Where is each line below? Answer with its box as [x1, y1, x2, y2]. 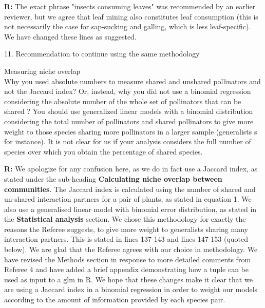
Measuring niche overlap [4, 65, 81, 76]
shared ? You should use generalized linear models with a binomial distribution [4, 106, 253, 117]
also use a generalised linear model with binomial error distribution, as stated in [4, 203, 257, 214]
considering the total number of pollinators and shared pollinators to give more [4, 115, 254, 126]
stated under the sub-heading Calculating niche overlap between [4, 173, 222, 184]
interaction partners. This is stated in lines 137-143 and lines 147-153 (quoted [4, 234, 249, 244]
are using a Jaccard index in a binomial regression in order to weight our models [4, 284, 258, 295]
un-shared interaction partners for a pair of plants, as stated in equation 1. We [4, 194, 252, 204]
